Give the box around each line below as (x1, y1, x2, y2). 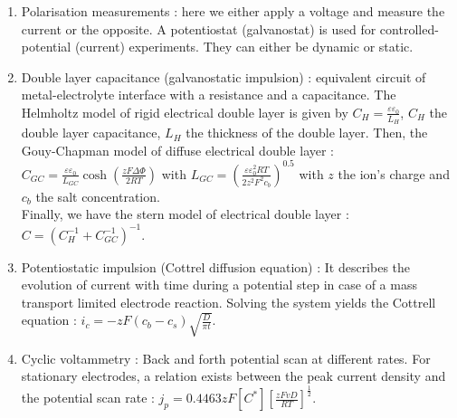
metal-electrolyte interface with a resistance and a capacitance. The (21, 85, 396, 104)
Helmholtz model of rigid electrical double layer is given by (21, 102, 348, 121)
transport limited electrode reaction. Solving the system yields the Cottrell (21, 292, 436, 311)
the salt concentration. (35, 186, 160, 205)
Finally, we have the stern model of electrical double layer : (21, 204, 349, 223)
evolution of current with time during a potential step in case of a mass (21, 275, 417, 294)
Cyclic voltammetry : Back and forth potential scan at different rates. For (21, 348, 431, 367)
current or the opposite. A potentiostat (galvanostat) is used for (21, 19, 376, 38)
